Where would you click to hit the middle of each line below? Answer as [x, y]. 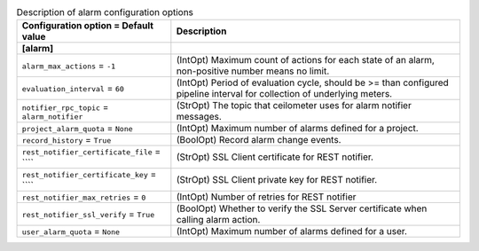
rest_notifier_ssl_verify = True [88, 215]
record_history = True [67, 140]
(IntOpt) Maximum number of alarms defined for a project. [297, 129]
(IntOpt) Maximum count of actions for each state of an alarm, [305, 60]
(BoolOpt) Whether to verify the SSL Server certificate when [302, 208]
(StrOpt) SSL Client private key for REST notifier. [277, 180]
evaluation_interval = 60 [73, 89]
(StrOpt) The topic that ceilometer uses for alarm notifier [294, 106]
